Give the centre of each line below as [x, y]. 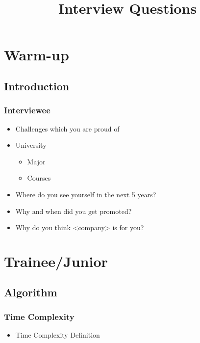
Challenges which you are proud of [67, 128]
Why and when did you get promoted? [74, 211]
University [31, 145]
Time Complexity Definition [58, 335]
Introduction [37, 86]
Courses [39, 178]
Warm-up [37, 55]
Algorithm [31, 292]
